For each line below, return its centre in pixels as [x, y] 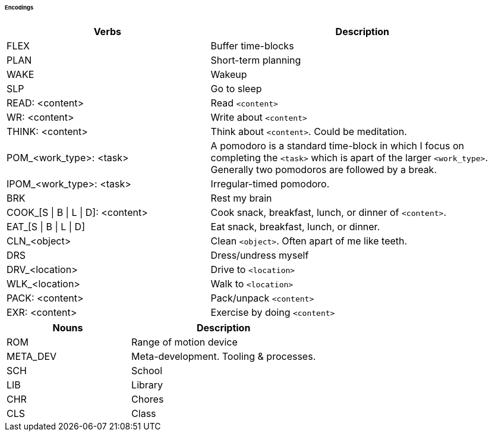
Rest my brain [241, 198]
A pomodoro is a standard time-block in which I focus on [338, 145]
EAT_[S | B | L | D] [46, 226]
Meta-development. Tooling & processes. [224, 356]
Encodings [19, 7]
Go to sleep [236, 88]
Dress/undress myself [260, 255]
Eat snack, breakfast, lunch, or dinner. [295, 226]
